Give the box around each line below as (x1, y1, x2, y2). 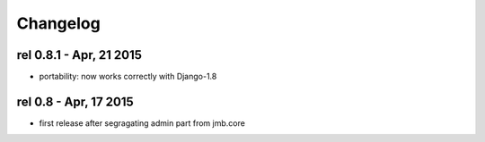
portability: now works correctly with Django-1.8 (39, 71, 217, 82)
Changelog (16, 13, 101, 33)
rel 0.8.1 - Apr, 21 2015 (16, 47, 143, 63)
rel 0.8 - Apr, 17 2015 (16, 94, 134, 109)
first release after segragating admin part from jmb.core (39, 117, 246, 129)
